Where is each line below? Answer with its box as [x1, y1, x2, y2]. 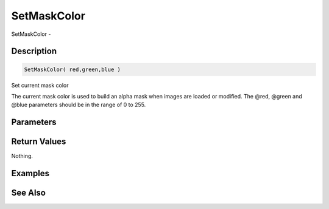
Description [11, 46, 57, 57]
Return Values [11, 137, 66, 147]
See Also [11, 188, 46, 198]
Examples [11, 168, 50, 179]
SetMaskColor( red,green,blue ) [24, 66, 121, 73]
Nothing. [11, 152, 34, 160]
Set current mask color [11, 81, 69, 89]
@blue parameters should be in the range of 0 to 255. [11, 101, 146, 109]
